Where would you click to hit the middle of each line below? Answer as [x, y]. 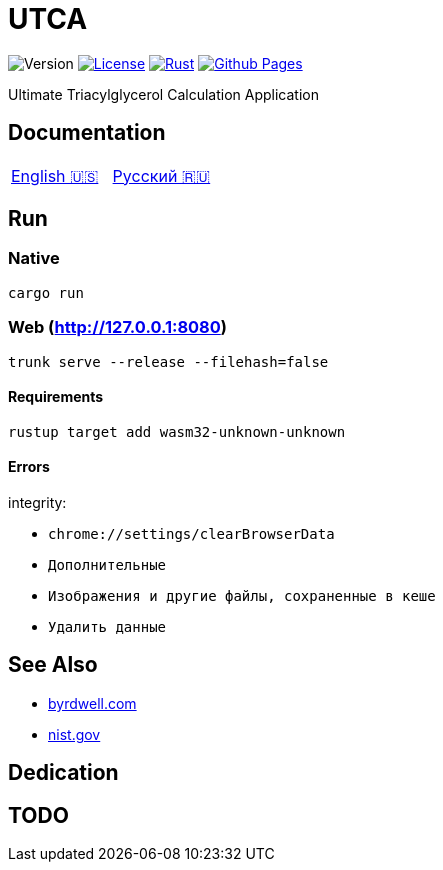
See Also [53, 665]
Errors [29, 467]
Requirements [56, 397]
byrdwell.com [92, 703]
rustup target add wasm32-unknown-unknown [177, 431]
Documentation [87, 133]
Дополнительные [107, 565]
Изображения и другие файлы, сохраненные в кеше [242, 596]
